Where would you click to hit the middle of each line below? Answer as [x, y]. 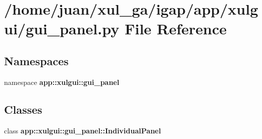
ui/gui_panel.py [62, 29]
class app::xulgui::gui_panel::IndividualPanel [83, 130]
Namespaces [36, 60]
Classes [23, 109]
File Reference [176, 29]
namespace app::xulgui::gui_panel [62, 82]
